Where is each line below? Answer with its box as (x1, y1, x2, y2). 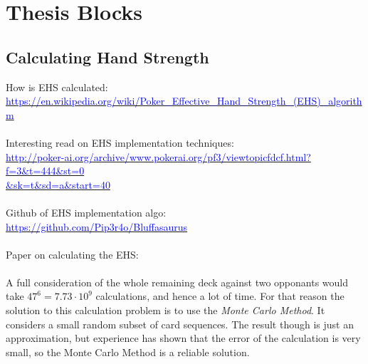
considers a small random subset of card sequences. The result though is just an (6, 316, 354, 331)
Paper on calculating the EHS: (6, 246, 139, 261)
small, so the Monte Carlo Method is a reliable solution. (6, 344, 250, 359)
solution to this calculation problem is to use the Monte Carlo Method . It (6, 303, 325, 318)
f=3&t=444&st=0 (6, 163, 85, 178)
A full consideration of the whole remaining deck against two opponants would (6, 274, 348, 289)
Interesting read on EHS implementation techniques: (6, 135, 234, 150)
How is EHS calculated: (6, 79, 108, 94)
